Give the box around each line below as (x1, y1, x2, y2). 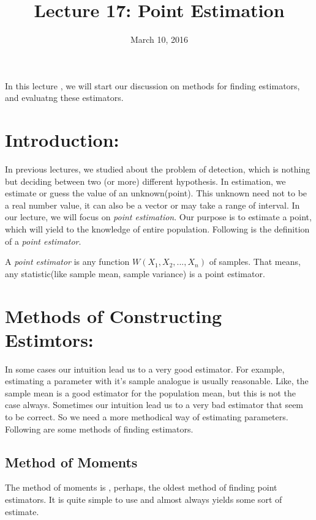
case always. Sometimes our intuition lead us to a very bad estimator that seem (5, 398, 304, 411)
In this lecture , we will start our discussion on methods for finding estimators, (5, 79, 300, 92)
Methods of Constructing (5, 303, 222, 328)
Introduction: (5, 127, 119, 152)
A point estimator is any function (5, 255, 130, 268)
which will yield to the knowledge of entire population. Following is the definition (5, 223, 310, 235)
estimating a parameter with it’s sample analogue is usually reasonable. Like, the (5, 374, 309, 387)
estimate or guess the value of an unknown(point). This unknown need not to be (5, 187, 307, 199)
